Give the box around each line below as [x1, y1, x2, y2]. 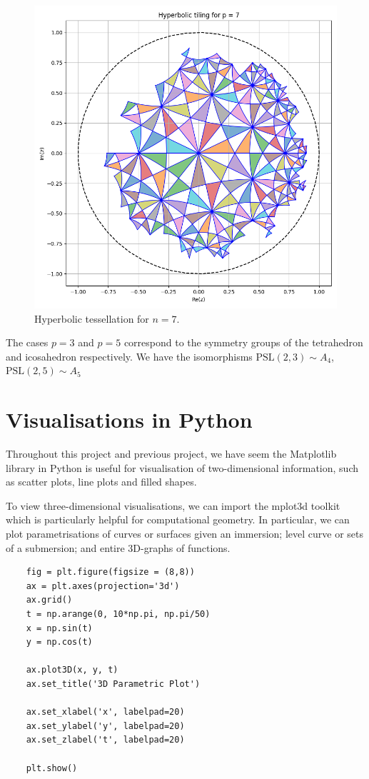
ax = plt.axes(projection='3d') [26, 581, 180, 591]
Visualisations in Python [6, 405, 253, 434]
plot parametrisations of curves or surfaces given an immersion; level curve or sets [6, 526, 363, 541]
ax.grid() [26, 595, 73, 605]
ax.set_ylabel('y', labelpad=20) [26, 720, 185, 731]
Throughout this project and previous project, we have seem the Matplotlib [6, 446, 337, 461]
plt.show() [26, 763, 78, 773]
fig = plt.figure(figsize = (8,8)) [26, 567, 195, 578]
